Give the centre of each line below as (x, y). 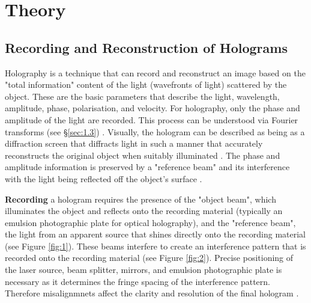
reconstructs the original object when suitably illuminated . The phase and (143, 155)
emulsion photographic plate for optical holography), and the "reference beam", (150, 222)
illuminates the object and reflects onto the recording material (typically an (144, 211)
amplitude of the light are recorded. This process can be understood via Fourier (152, 119)
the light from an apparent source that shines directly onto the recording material (155, 234)
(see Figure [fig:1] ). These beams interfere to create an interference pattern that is (155, 246)
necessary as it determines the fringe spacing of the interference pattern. (137, 281)
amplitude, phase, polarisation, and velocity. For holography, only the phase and (152, 108)
